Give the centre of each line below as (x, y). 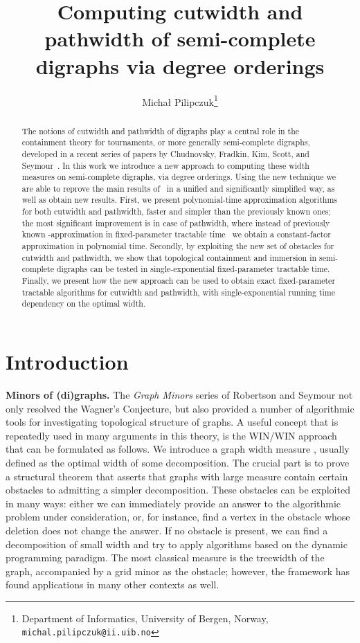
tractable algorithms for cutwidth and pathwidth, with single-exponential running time (178, 292)
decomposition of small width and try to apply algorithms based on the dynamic (177, 544)
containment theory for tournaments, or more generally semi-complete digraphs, (166, 142)
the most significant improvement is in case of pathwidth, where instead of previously (176, 223)
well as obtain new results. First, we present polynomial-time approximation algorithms (180, 200)
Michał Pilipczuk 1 (180, 100)
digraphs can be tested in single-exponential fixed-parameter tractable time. (193, 269)
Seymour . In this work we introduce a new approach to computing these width (165, 165)
